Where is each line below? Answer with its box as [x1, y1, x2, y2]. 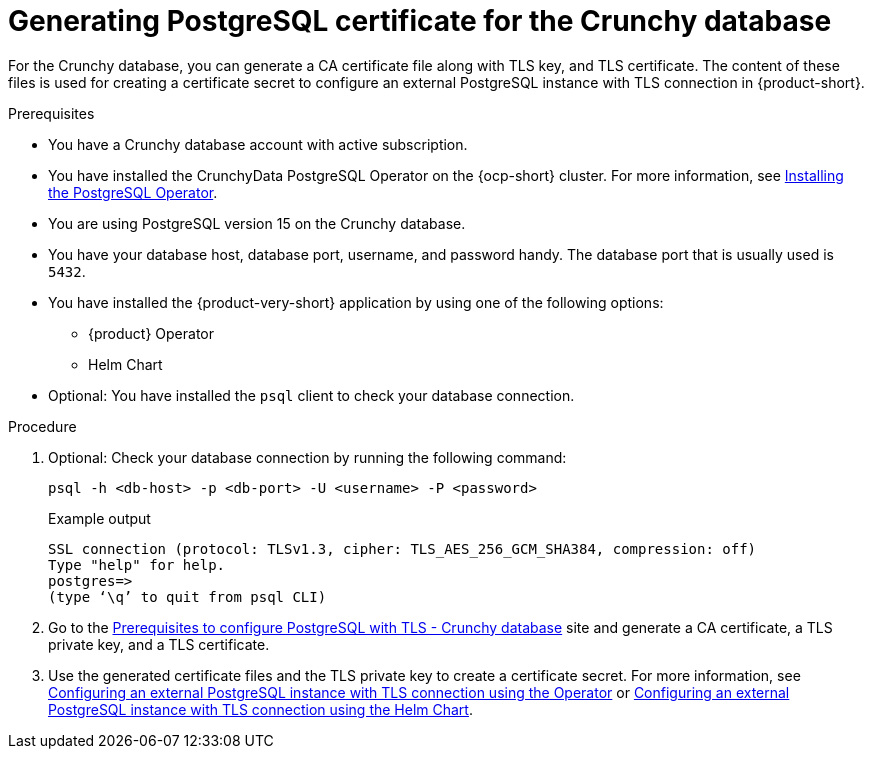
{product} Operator [88, 324, 214, 342]
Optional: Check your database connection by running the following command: [48, 448, 567, 466]
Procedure [8, 417, 77, 435]
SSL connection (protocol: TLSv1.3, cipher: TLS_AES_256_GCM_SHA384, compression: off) [48, 540, 757, 557]
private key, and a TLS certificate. [48, 635, 270, 653]
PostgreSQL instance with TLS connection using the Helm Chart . [48, 700, 473, 718]
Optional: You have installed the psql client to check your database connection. [48, 386, 575, 404]
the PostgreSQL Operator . [48, 183, 218, 201]
